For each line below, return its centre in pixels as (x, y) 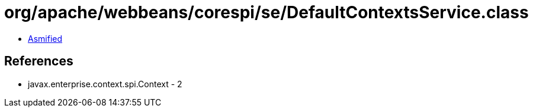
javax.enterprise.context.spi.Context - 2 (105, 84)
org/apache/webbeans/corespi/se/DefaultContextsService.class (266, 12)
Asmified (45, 38)
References (39, 61)
